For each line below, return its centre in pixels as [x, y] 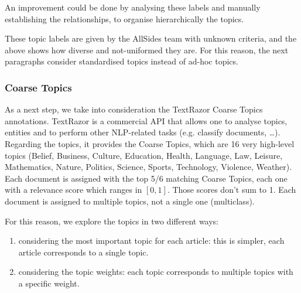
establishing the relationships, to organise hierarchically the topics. [124, 18]
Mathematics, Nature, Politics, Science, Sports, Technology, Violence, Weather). [148, 167]
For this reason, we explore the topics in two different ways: [112, 221]
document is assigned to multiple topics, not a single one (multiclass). [130, 201]
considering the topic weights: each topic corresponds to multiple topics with [156, 272]
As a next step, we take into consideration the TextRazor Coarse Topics [134, 109]
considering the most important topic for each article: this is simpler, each [151, 241]
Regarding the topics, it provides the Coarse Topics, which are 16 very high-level [150, 143]
